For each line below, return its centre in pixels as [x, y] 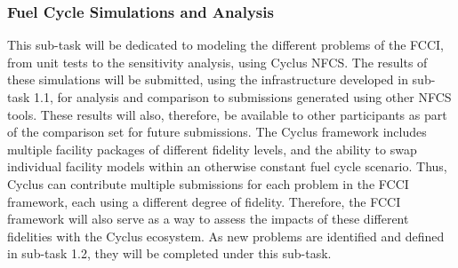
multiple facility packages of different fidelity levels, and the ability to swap [212, 149]
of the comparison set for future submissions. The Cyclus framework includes [217, 132]
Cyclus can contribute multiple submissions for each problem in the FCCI [208, 183]
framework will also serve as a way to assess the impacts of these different [208, 219]
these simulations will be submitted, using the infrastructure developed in [208, 79]
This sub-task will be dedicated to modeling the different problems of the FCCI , [225, 45]
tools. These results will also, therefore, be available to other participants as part [227, 114]
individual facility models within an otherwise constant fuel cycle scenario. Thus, [227, 166]
